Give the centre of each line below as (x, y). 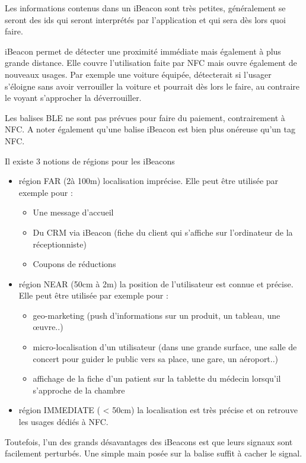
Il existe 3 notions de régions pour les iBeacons (90, 161)
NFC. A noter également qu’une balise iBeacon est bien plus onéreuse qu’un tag (150, 129)
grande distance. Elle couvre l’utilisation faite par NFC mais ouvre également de (151, 63)
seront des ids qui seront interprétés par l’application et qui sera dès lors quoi (145, 19)
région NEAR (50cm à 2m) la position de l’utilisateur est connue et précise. (156, 283)
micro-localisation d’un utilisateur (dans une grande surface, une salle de (165, 347)
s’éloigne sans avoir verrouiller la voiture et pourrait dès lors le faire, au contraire (152, 86)
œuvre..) (48, 327)
